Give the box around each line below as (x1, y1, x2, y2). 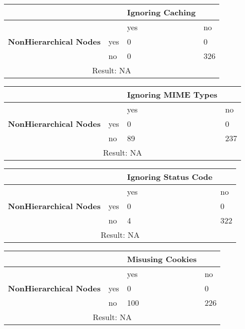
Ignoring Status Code (127, 171, 213, 182)
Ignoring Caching (127, 6, 196, 18)
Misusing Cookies (127, 253, 197, 265)
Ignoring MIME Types (127, 89, 218, 100)
